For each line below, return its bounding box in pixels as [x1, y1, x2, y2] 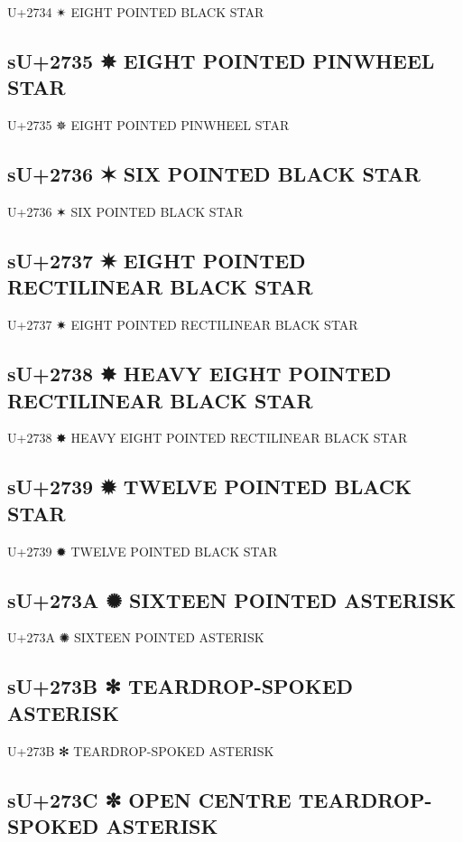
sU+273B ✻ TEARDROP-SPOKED [7, 672, 354, 700]
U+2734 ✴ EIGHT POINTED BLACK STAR [7, 3, 264, 21]
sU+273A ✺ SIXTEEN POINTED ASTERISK [7, 585, 457, 613]
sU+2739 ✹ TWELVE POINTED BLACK [7, 472, 412, 501]
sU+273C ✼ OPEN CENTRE [7, 785, 292, 813]
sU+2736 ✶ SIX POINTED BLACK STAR [7, 160, 421, 188]
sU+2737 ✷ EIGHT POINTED [7, 246, 306, 274]
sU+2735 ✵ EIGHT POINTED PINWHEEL [7, 46, 435, 74]
